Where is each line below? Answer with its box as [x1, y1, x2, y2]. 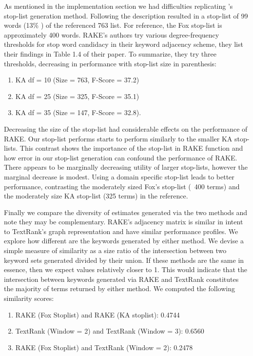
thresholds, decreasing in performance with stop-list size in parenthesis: [4, 58, 216, 68]
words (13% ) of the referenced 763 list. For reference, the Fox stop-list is [4, 20, 222, 30]
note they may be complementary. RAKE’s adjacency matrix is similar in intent [4, 217, 243, 227]
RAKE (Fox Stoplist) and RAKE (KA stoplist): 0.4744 [15, 309, 180, 319]
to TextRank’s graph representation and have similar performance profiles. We [4, 226, 238, 236]
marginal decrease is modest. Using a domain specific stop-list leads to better [4, 171, 234, 181]
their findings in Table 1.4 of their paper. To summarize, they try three [4, 48, 216, 59]
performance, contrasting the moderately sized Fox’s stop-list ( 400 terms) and [4, 181, 240, 191]
